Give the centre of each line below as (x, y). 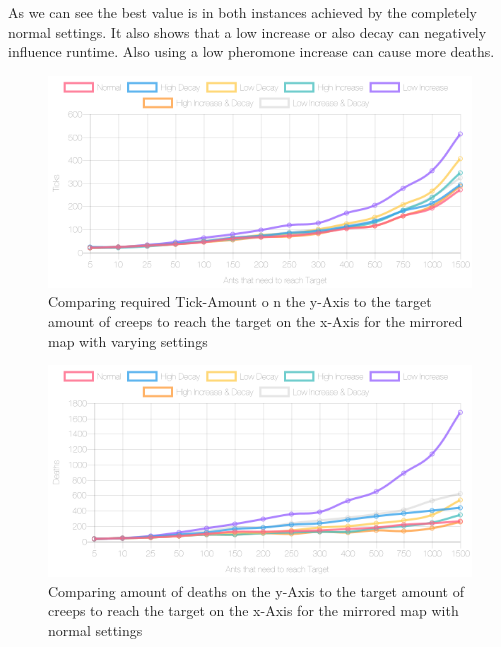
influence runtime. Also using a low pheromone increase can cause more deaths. (251, 51)
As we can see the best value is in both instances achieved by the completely (242, 12)
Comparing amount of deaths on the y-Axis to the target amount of (256, 590)
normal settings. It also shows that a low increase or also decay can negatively (247, 31)
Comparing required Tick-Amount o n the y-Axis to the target (240, 301)
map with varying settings (128, 340)
